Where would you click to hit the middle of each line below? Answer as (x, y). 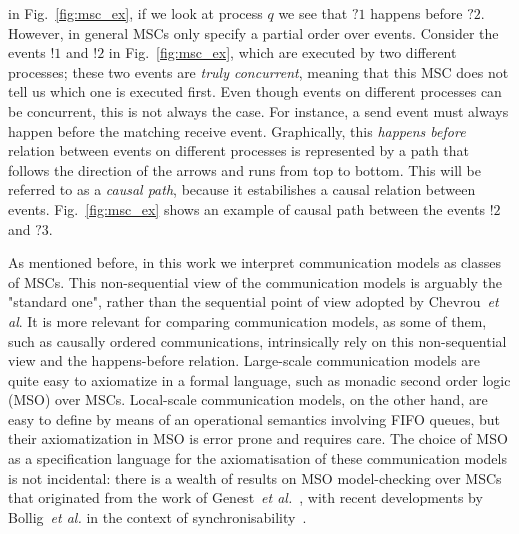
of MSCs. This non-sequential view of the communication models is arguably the (255, 281)
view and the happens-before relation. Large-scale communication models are (244, 360)
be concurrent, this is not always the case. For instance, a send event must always (258, 110)
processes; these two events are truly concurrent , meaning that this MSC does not (258, 71)
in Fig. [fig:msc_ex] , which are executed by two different (282, 52)
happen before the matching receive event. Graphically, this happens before (237, 130)
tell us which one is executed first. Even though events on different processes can (255, 91)
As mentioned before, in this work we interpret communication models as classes (254, 262)
